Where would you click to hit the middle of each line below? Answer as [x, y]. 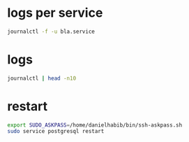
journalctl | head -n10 [42, 78]
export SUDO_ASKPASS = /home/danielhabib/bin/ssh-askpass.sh [95, 125]
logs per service [55, 13]
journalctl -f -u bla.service [51, 31]
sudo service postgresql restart [56, 132]
